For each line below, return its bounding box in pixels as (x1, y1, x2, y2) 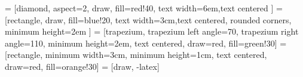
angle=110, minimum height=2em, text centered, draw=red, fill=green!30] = (5, 36, 287, 49)
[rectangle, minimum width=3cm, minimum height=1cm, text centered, (5, 48, 267, 61)
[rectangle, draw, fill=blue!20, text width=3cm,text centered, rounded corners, (5, 13, 292, 26)
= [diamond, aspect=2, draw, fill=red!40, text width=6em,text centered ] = (5, 2, 283, 14)
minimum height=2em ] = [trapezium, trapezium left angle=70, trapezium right (5, 25, 299, 38)
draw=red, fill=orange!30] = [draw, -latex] (5, 60, 160, 72)
